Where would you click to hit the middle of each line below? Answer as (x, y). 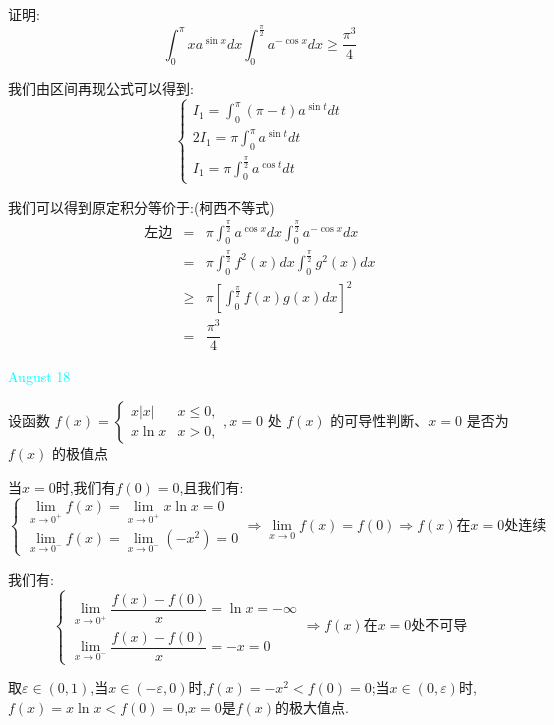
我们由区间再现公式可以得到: (101, 87)
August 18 (39, 376)
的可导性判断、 (379, 419)
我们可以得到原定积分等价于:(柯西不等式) (141, 206)
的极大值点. (312, 706)
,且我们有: (211, 486)
